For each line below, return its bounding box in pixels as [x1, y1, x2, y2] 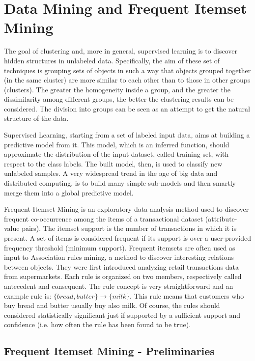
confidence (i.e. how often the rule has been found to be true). [4, 319, 191, 330]
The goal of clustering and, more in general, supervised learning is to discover [4, 46, 238, 56]
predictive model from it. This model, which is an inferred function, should [4, 139, 229, 149]
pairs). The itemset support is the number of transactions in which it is [22, 223, 237, 233]
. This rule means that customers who [130, 290, 244, 301]
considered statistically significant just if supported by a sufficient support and [4, 309, 241, 320]
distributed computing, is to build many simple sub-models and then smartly [4, 178, 236, 188]
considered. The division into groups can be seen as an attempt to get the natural [4, 103, 250, 113]
